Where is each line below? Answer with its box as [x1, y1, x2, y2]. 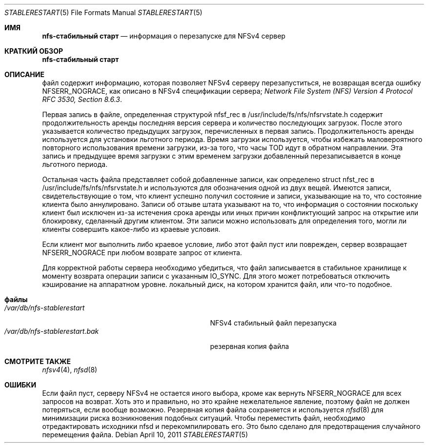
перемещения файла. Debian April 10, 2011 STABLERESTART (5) [42, 430, 248, 439]
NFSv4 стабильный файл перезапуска [210, 319, 337, 327]
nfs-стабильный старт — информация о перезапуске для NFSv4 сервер [42, 32, 285, 40]
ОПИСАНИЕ [4, 70, 44, 79]
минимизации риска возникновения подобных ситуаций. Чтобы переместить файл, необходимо [42, 414, 366, 422]
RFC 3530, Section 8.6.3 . [42, 95, 122, 103]
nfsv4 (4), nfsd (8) [42, 366, 98, 374]
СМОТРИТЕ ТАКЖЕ [4, 357, 71, 366]
